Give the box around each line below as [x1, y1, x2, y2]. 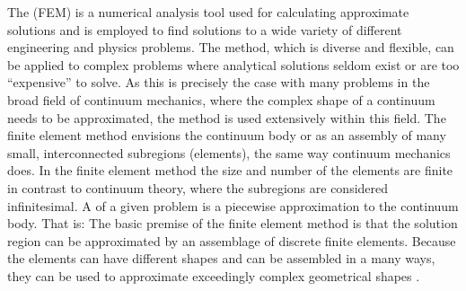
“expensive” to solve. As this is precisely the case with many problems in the [7, 73, 430, 92]
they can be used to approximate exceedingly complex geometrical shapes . [7, 266, 420, 285]
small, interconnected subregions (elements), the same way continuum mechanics [7, 143, 451, 162]
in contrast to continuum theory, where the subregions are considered [7, 178, 389, 197]
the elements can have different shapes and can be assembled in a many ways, [7, 249, 435, 268]
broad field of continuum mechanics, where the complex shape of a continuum [7, 90, 435, 109]
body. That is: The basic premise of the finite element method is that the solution [7, 214, 458, 233]
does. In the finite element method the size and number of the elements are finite [7, 161, 453, 180]
